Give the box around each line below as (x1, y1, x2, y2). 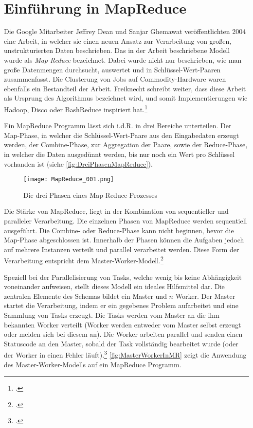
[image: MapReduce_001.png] (23, 176, 114, 183)
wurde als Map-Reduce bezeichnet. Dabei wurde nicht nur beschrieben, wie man (4, 54, 242, 65)
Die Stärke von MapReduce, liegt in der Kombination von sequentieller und (4, 206, 229, 216)
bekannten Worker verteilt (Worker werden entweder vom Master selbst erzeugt (4, 319, 241, 329)
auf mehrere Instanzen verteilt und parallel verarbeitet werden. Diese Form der (4, 244, 239, 254)
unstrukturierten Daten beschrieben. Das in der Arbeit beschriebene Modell (4, 45, 230, 55)
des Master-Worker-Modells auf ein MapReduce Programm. (4, 359, 181, 369)
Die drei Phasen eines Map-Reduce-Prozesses (23, 189, 157, 200)
